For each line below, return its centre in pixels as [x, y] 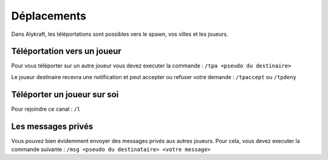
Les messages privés [52, 126]
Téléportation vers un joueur [66, 51]
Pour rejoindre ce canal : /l [46, 109]
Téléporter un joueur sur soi [65, 94]
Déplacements [49, 16]
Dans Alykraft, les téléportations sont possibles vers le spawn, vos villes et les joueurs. [120, 34]
